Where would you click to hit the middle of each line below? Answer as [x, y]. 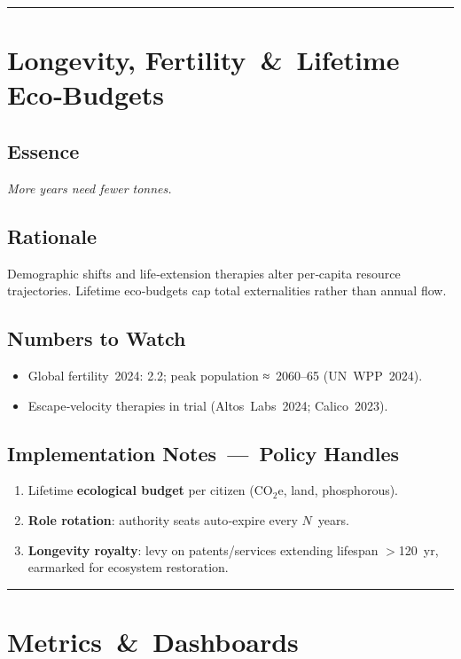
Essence [43, 150]
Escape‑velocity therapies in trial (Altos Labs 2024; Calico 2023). [208, 405]
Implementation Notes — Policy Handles [203, 453]
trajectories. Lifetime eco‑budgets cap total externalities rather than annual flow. [227, 290]
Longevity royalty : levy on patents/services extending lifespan [203, 549]
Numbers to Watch [97, 338]
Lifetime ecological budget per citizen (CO [150, 490]
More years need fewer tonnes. [90, 188]
